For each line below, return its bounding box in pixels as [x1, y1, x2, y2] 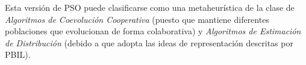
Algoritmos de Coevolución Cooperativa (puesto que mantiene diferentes [5, 13, 269, 25]
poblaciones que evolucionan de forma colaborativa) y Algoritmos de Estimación [5, 25, 301, 37]
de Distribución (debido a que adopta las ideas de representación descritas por [5, 36, 293, 49]
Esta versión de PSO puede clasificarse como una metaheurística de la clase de [5, 1, 295, 13]
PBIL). [5, 48, 31, 61]
